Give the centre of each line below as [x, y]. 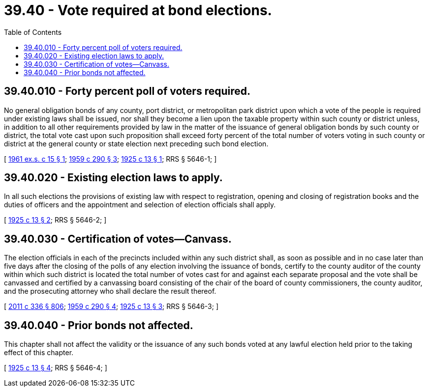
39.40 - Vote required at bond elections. [138, 10]
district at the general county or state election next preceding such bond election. [136, 143]
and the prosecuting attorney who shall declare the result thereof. [110, 291]
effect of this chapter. [39, 353]
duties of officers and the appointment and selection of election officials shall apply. [140, 205]
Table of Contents [33, 32]
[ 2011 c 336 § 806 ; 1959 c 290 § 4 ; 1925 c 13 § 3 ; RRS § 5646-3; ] [111, 307]
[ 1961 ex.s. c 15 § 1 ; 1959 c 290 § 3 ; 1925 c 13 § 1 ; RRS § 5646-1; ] [110, 159]
